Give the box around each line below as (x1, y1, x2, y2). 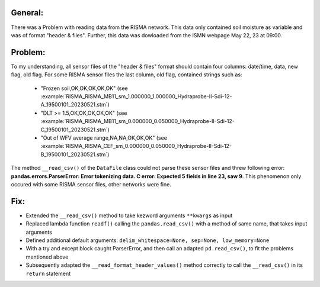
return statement (25, 270, 71, 277)
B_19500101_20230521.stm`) (40, 151, 110, 158)
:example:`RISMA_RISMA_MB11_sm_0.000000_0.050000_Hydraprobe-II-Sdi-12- (40, 118, 235, 125)
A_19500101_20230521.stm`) (40, 101, 110, 108)
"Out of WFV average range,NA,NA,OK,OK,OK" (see (40, 134, 167, 141)
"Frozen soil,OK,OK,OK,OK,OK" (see (40, 85, 128, 92)
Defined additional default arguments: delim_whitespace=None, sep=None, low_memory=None (25, 237, 270, 244)
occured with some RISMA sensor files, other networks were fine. (11, 180, 171, 188)
